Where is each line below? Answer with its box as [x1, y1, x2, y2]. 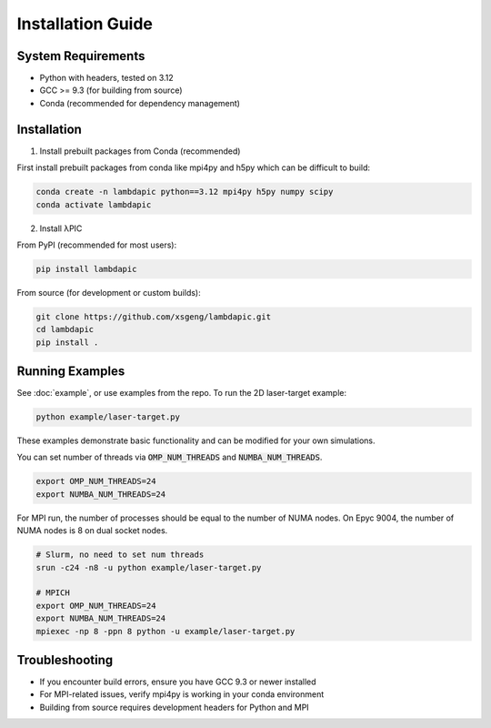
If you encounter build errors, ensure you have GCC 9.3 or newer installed [39, 676, 317, 687]
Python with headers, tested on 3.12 [39, 73, 175, 84]
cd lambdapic [35, 324, 95, 335]
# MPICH [35, 588, 70, 598]
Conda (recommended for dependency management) [39, 97, 241, 108]
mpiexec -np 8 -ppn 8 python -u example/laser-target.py [35, 626, 296, 636]
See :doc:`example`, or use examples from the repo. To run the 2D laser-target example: [16, 388, 347, 399]
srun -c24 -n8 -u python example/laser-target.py [35, 562, 262, 572]
